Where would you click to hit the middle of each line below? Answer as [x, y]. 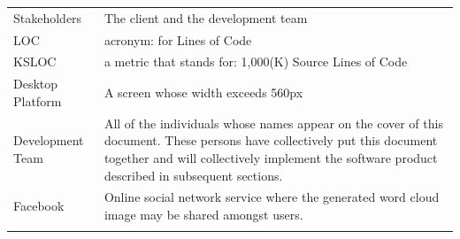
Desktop [36, 84]
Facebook [39, 206]
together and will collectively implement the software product [271, 157]
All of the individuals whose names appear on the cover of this [273, 123]
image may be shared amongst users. [203, 214]
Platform [38, 100]
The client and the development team [206, 17]
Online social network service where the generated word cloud [272, 197]
